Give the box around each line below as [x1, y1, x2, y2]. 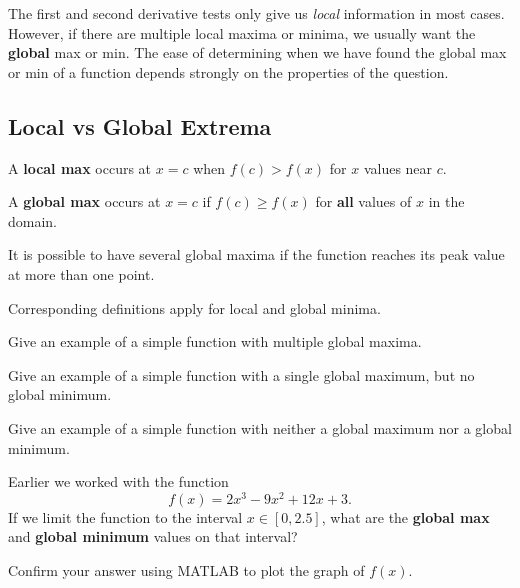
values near [363, 157, 433, 178]
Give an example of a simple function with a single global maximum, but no [8, 364, 475, 385]
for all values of [315, 191, 412, 212]
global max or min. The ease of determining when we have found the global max [8, 42, 507, 63]
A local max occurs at [8, 157, 152, 178]
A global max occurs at [8, 191, 161, 212]
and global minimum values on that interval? [8, 526, 298, 547]
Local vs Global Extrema [8, 110, 272, 141]
